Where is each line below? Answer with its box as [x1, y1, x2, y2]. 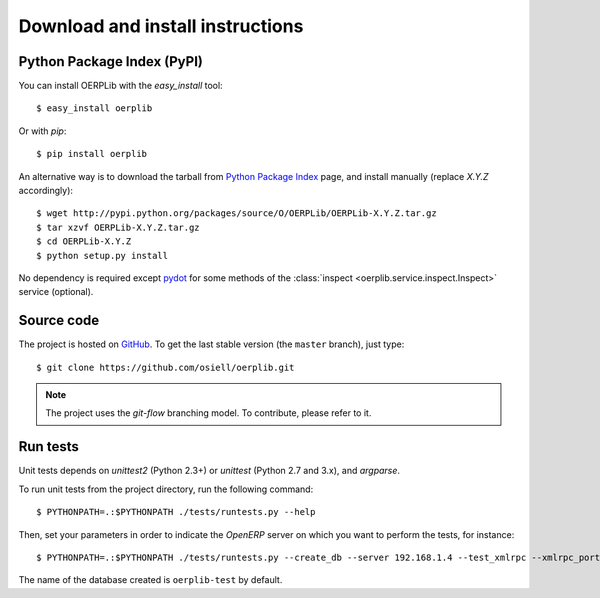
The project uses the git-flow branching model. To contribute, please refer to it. [45, 407, 372, 419]
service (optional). [18, 286, 94, 298]
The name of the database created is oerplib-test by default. [18, 574, 283, 586]
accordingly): [18, 185, 74, 197]
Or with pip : [18, 125, 67, 137]
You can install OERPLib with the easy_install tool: [18, 80, 224, 92]
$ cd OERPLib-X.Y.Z [36, 236, 132, 247]
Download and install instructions [18, 15, 304, 37]
